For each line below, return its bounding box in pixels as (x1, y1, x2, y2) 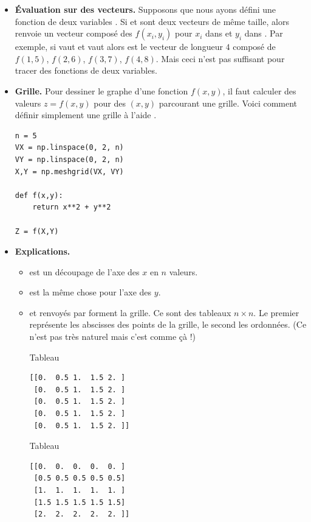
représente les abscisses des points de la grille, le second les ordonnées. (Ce (29, 318, 307, 331)
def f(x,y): (15, 191, 63, 200)
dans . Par (244, 27, 283, 40)
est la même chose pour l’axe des (29, 286, 152, 298)
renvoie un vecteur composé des (15, 27, 132, 40)
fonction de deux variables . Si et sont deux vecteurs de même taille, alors (15, 15, 289, 27)
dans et (205, 27, 233, 40)
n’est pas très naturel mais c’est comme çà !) (29, 330, 196, 343)
